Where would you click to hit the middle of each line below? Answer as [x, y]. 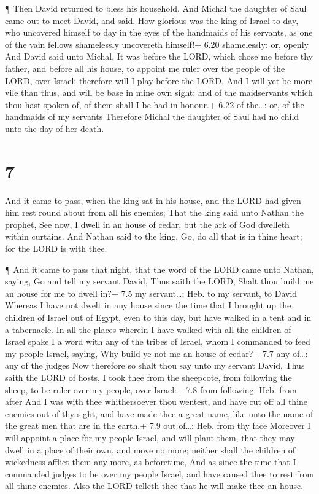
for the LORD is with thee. [56, 249]
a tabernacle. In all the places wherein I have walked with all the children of [148, 329]
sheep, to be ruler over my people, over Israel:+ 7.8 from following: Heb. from [151, 389]
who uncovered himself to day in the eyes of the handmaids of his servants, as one [159, 32]
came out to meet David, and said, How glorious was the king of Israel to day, [152, 20]
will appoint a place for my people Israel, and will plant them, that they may [150, 437]
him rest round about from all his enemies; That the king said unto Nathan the [154, 212]
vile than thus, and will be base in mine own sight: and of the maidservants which [159, 92]
